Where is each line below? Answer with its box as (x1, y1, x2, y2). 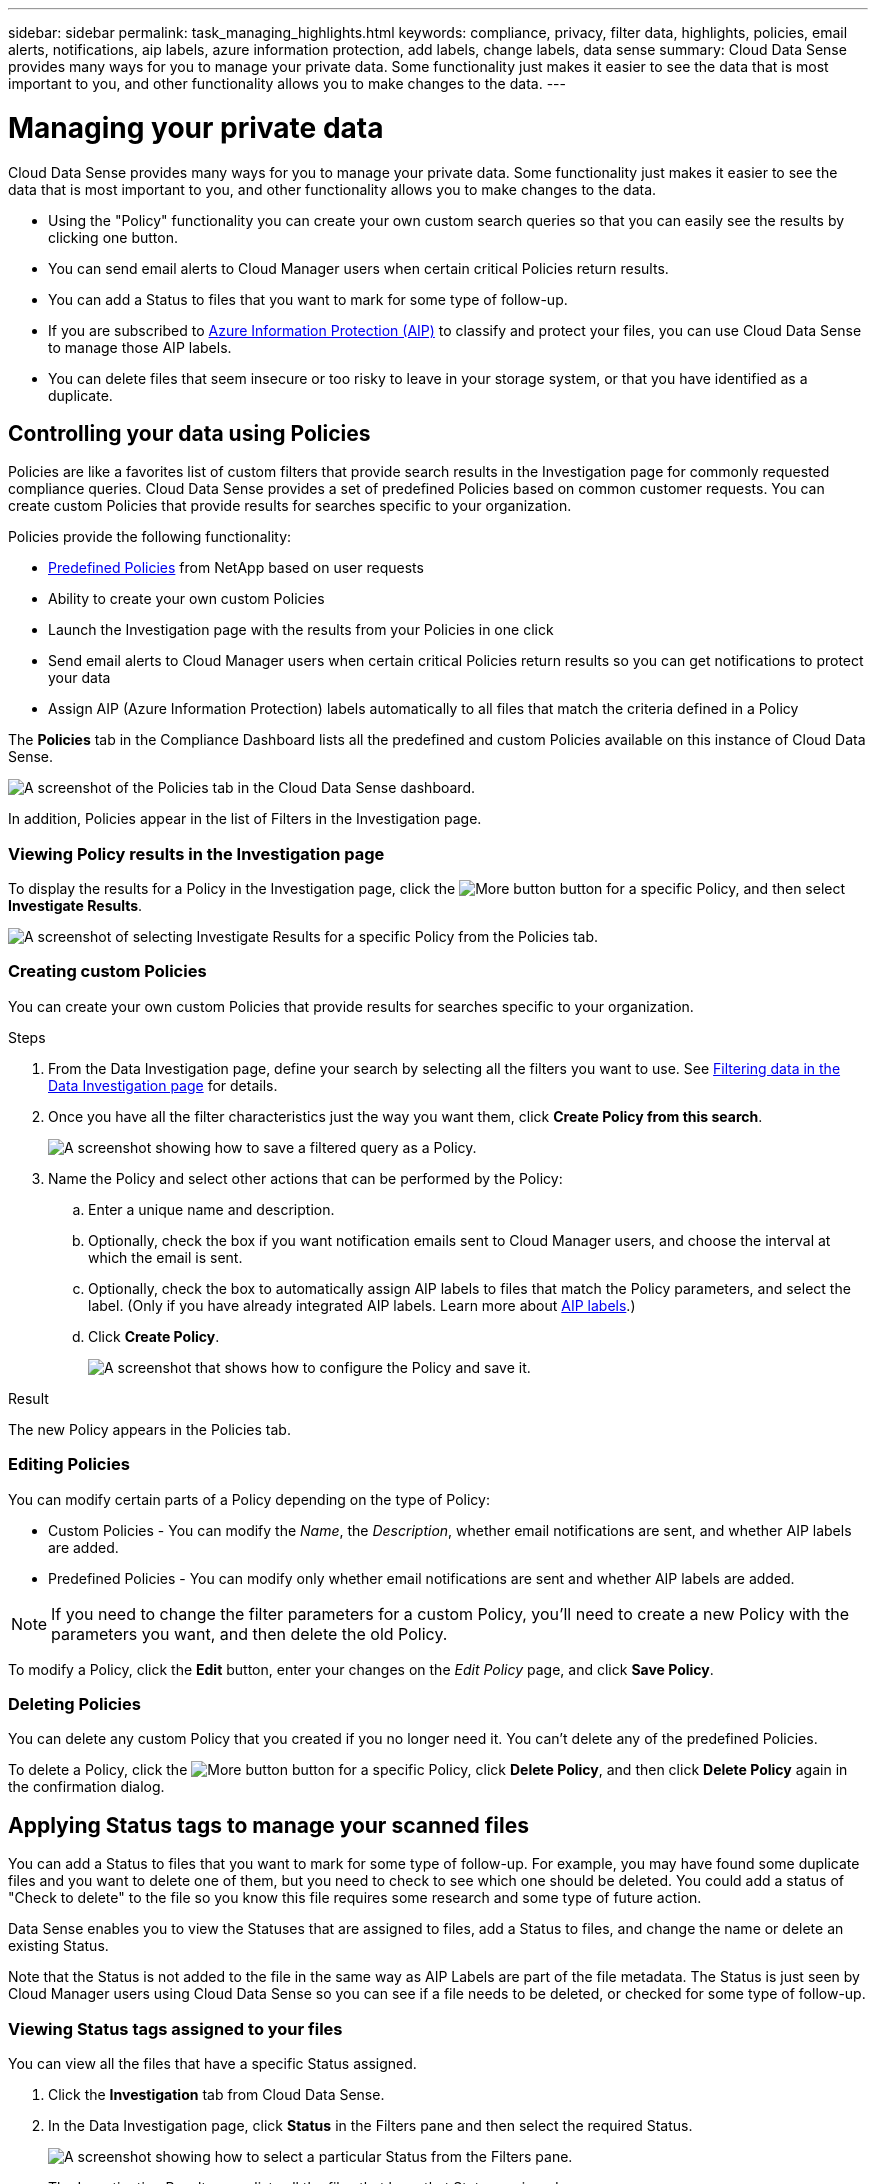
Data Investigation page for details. (48, 1076, 278, 1094)
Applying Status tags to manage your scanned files (8, 1812, 529, 1838)
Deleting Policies (8, 1693, 141, 1714)
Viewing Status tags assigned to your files (8, 2018, 343, 2039)
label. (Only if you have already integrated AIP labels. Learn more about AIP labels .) (88, 1296, 636, 1314)
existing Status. (8, 1937, 109, 1955)
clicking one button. (48, 228, 178, 246)
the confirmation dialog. (8, 1778, 165, 1796)
